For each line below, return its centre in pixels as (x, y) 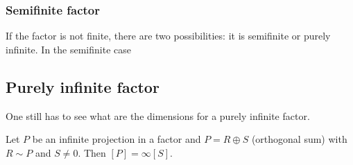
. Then (92, 152)
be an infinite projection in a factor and (117, 139)
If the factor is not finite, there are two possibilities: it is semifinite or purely (168, 36)
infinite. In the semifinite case (68, 49)
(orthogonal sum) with (299, 139)
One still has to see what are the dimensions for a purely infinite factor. (158, 115)
